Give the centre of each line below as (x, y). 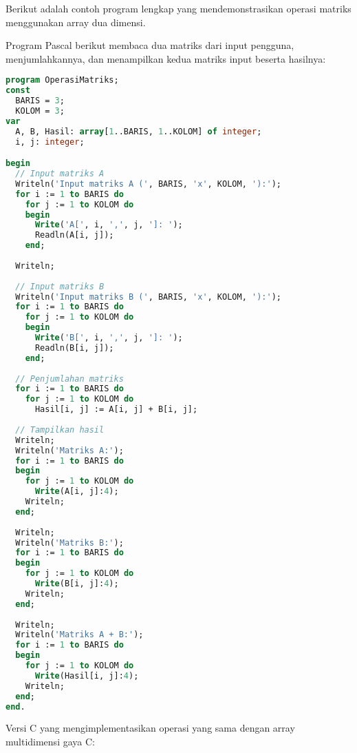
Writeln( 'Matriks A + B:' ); (79, 635)
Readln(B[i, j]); (74, 348)
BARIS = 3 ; (40, 101)
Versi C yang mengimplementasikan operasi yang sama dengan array (150, 728)
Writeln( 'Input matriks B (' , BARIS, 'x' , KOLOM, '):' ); (148, 297)
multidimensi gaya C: (50, 741)
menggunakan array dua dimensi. (76, 22)
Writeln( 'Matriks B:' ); (69, 543)
